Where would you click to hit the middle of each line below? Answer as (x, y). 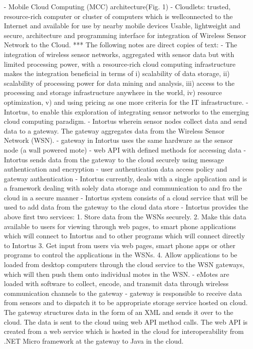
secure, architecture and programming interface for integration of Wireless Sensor (125, 35)
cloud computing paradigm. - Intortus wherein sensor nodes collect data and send (126, 121)
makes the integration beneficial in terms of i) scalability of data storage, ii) (117, 73)
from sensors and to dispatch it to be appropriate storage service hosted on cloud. (126, 302)
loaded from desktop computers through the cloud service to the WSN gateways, (124, 264)
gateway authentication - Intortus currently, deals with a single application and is (126, 178)
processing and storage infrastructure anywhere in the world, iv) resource (113, 92)
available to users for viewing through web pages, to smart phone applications (120, 226)
